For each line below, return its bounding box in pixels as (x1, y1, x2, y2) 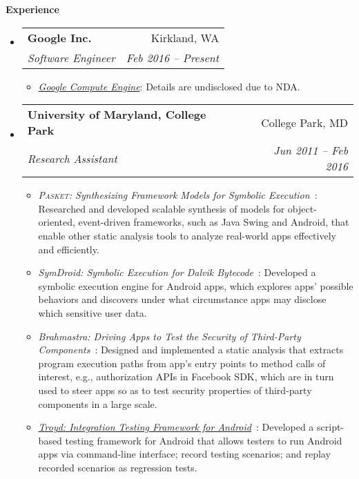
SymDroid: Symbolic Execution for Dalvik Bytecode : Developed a (38, 265, 316, 280)
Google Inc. (27, 29, 92, 46)
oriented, (38, 215, 75, 229)
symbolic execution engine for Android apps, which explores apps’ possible (38, 278, 353, 293)
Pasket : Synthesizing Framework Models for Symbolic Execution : (38, 188, 318, 202)
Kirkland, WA (151, 29, 220, 46)
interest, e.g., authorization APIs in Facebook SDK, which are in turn (38, 369, 334, 384)
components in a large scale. (38, 396, 157, 411)
